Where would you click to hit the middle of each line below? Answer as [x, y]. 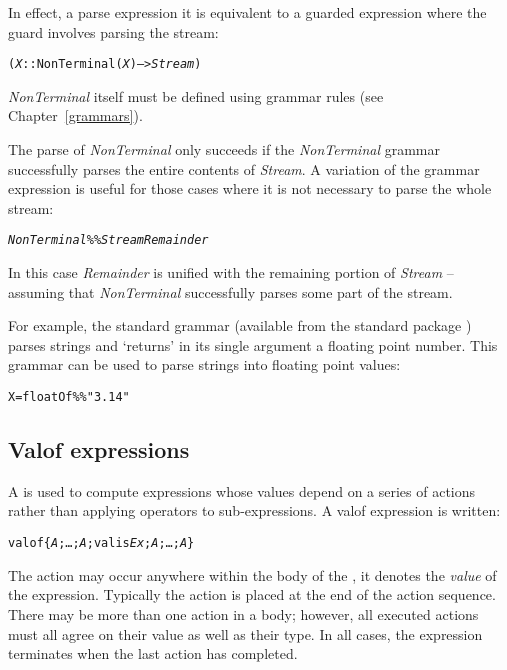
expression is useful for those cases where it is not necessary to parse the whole [250, 188]
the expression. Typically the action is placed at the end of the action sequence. [252, 594]
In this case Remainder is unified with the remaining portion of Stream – [231, 272]
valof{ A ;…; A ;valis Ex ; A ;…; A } [101, 543]
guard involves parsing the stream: [113, 31]
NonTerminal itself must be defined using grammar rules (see [196, 95]
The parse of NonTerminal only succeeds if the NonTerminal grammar [224, 149]
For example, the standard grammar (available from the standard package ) [240, 325]
